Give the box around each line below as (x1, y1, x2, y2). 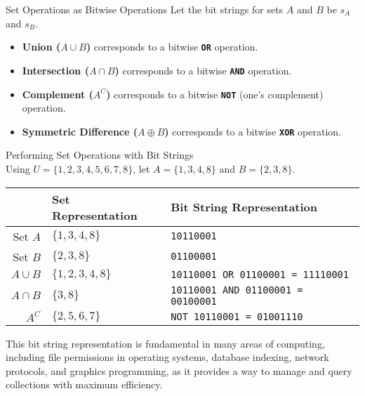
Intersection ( (22, 62, 89, 77)
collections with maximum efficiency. (6, 377, 163, 392)
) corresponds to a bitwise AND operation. (114, 62, 292, 77)
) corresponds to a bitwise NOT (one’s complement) (106, 86, 324, 101)
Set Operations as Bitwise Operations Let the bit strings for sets (6, 2, 284, 16)
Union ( (22, 39, 61, 54)
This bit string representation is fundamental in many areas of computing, (6, 336, 325, 350)
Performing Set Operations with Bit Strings (6, 147, 194, 162)
